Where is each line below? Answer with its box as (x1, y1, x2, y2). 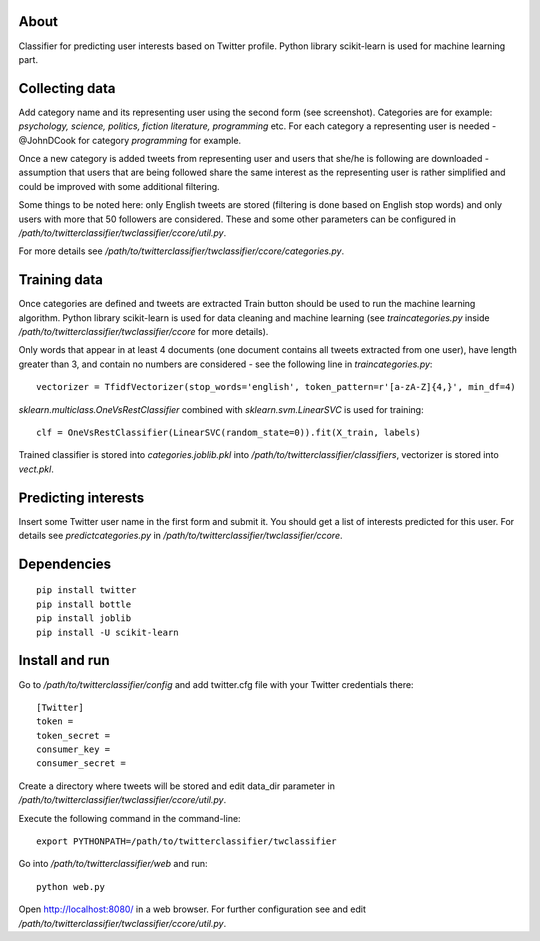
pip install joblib (36, 613, 132, 624)
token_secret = (36, 730, 111, 741)
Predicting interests (18, 489, 145, 506)
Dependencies (18, 555, 112, 572)
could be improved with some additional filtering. (18, 180, 220, 192)
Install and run (18, 652, 110, 669)
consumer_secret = (36, 758, 127, 769)
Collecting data (18, 80, 116, 97)
